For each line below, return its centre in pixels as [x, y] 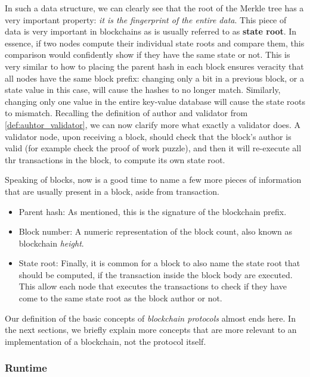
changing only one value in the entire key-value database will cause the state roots [155, 101]
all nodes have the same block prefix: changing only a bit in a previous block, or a [155, 78]
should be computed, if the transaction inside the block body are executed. [156, 274]
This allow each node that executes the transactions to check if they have [153, 286]
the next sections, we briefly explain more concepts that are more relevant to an [151, 330]
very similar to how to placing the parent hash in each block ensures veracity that [154, 66]
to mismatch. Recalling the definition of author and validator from [126, 113]
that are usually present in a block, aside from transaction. [112, 191]
